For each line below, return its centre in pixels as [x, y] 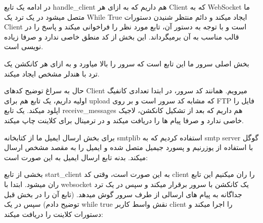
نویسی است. [24, 46]
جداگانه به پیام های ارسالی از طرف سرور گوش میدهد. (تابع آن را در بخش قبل [123, 194]
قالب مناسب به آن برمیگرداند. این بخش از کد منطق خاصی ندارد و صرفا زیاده [122, 36]
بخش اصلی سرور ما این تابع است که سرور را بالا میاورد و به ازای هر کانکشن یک [127, 63]
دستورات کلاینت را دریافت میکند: [54, 214]
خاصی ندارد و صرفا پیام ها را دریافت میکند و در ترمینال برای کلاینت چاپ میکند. [124, 120]
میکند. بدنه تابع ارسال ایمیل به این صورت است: [76, 157]
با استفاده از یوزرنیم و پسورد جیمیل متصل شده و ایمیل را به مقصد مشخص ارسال [129, 147]
